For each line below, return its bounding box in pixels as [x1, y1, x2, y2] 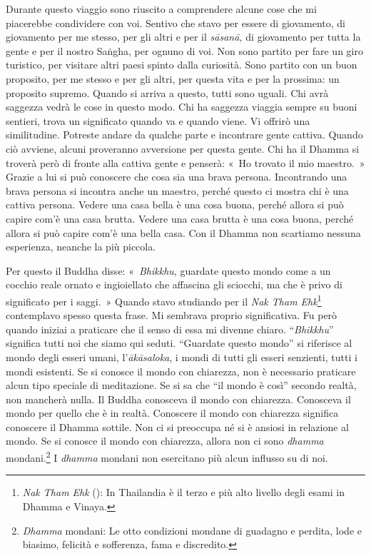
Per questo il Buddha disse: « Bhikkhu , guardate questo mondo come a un [6, 263, 331, 278]
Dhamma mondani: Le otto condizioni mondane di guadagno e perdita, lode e [22, 522, 362, 537]
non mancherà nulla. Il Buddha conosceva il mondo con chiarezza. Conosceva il [6, 391, 351, 406]
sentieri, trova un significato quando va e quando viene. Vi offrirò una [6, 113, 310, 128]
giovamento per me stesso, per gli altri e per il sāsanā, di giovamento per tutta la [6, 29, 361, 44]
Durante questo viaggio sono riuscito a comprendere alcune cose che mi [6, 1, 317, 16]
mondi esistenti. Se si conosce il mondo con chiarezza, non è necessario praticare [6, 363, 356, 378]
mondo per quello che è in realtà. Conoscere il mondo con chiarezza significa [6, 405, 339, 420]
